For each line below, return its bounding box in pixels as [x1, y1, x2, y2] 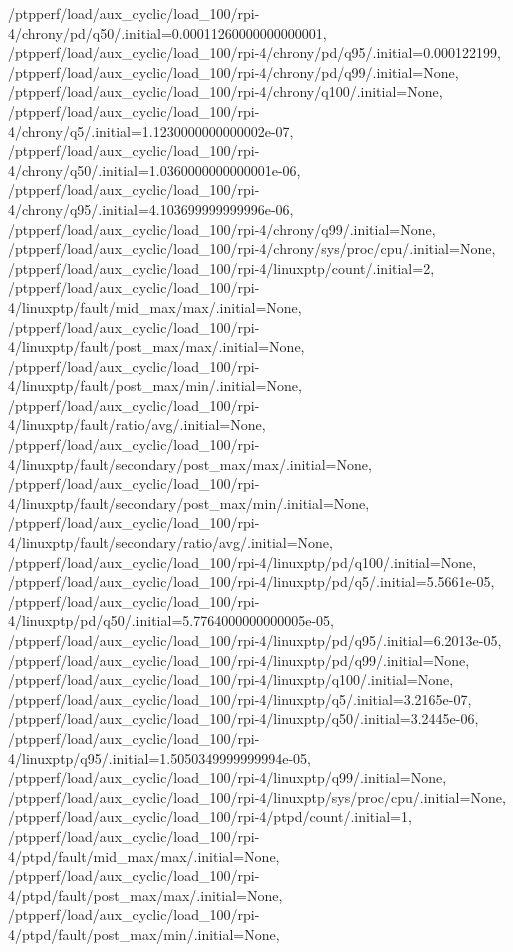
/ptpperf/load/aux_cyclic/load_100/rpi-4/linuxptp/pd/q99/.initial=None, [8, 649, 470, 670]
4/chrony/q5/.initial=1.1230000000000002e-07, [8, 120, 294, 141]
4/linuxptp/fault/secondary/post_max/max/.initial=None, [8, 453, 372, 474]
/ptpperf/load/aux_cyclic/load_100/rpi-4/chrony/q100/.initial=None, [8, 81, 443, 102]
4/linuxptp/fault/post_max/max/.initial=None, [8, 336, 305, 357]
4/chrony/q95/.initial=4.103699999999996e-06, [8, 198, 294, 219]
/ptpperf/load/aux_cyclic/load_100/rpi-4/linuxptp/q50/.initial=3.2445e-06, [8, 708, 479, 729]
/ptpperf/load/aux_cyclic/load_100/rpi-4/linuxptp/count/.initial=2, [8, 257, 435, 278]
